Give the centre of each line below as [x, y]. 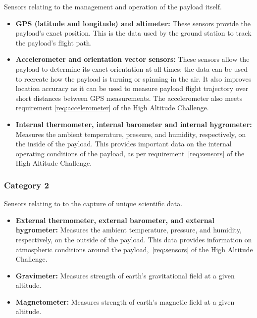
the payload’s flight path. [54, 42]
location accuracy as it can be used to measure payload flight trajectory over [132, 88]
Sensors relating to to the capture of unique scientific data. [93, 204]
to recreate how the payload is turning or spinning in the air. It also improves [133, 78]
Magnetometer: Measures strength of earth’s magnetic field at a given [125, 301]
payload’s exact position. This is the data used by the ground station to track [133, 33]
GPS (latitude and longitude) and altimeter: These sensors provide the [133, 23]
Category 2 [26, 185]
